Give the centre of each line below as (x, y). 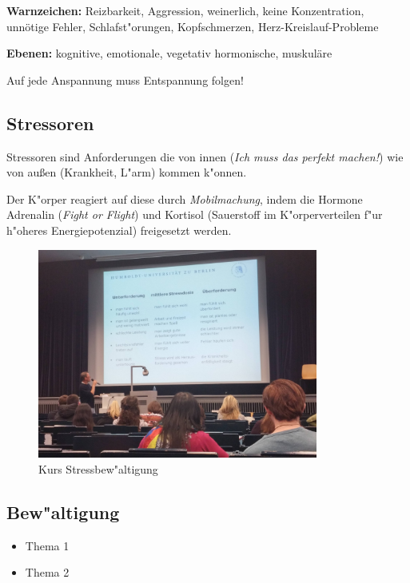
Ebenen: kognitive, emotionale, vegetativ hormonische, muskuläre (169, 53)
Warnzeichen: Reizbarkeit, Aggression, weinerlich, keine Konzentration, (185, 10)
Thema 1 (47, 545)
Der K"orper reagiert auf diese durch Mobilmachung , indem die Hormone (185, 198)
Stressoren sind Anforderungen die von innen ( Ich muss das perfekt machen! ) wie (205, 156)
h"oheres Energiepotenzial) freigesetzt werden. (119, 230)
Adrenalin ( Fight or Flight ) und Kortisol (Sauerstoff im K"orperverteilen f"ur (195, 214)
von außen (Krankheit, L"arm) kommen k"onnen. (127, 172)
